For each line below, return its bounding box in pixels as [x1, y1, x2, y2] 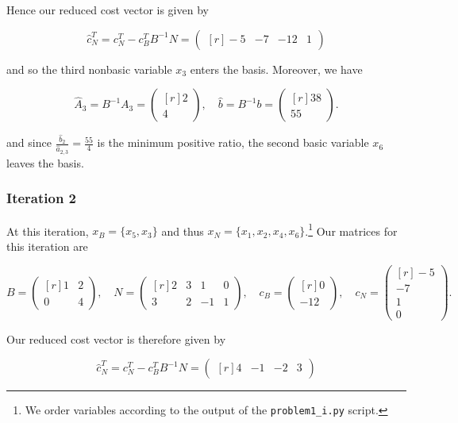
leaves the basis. [6, 154, 84, 171]
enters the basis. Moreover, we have [190, 60, 363, 77]
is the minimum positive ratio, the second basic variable [97, 134, 369, 151]
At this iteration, [6, 222, 89, 239]
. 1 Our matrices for [305, 220, 398, 239]
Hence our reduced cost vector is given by [6, 2, 209, 17]
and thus [161, 222, 204, 239]
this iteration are [6, 237, 88, 254]
